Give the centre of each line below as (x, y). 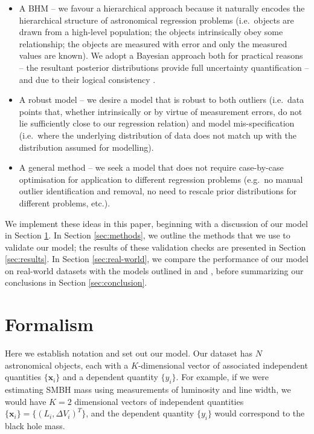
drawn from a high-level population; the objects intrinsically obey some (151, 32)
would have (26, 401)
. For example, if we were (223, 377)
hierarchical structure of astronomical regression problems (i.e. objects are (156, 20)
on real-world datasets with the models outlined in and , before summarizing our (154, 270)
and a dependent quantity (110, 377)
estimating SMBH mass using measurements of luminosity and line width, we (148, 390)
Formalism (49, 324)
